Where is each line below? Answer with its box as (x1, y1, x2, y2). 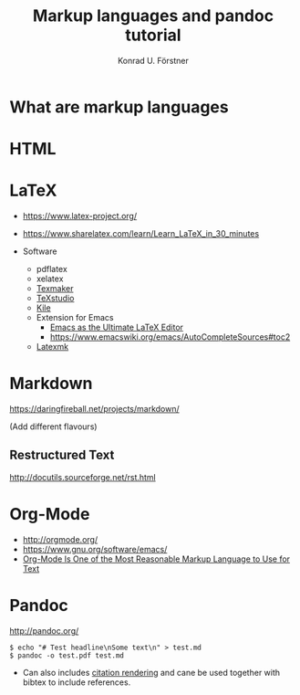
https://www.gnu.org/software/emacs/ (22, 543, 168, 554)
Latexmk (36, 342, 69, 353)
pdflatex (36, 264, 68, 275)
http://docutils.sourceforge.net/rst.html (9, 471, 157, 482)
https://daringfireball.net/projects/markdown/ (9, 404, 180, 414)
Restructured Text (9, 448, 115, 463)
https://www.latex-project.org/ (22, 211, 138, 222)
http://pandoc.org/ (9, 625, 79, 636)
